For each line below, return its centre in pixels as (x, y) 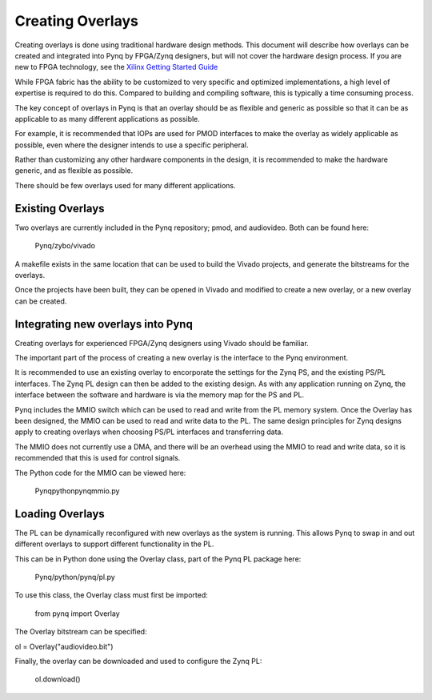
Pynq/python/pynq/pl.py (75, 577)
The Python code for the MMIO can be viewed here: (100, 473)
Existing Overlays (60, 208)
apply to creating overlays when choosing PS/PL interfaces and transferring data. (149, 432)
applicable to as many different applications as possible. (107, 119)
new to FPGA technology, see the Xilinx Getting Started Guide (116, 67)
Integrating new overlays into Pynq (104, 324)
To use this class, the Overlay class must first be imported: (111, 595)
